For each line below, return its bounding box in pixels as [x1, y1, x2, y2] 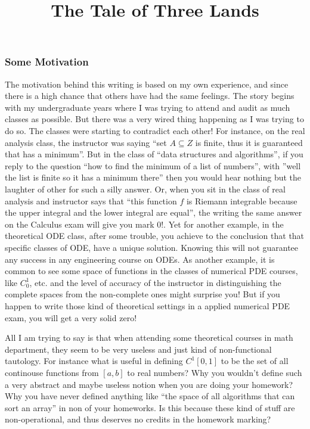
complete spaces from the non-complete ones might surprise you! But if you [5, 288, 280, 300]
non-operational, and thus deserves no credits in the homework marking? [5, 413, 271, 425]
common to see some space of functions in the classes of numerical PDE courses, [5, 265, 298, 277]
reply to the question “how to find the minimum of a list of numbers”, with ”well [5, 159, 301, 172]
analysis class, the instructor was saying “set [5, 136, 167, 148]
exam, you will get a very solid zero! [5, 311, 137, 324]
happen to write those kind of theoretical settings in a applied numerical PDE [5, 299, 290, 312]
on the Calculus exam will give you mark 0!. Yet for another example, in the [5, 217, 284, 230]
